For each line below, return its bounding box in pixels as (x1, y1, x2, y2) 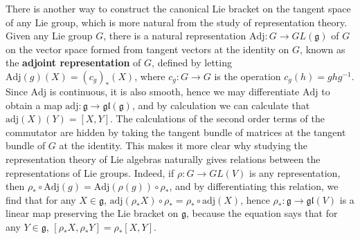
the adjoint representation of (6, 55, 141, 70)
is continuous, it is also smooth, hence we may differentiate (49, 84, 300, 98)
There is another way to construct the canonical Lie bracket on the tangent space (6, 1, 351, 15)
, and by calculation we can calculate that (132, 97, 310, 112)
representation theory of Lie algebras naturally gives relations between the (6, 151, 321, 166)
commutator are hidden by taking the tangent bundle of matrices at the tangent (6, 124, 346, 139)
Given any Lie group (6, 28, 93, 43)
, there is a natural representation (103, 28, 246, 43)
